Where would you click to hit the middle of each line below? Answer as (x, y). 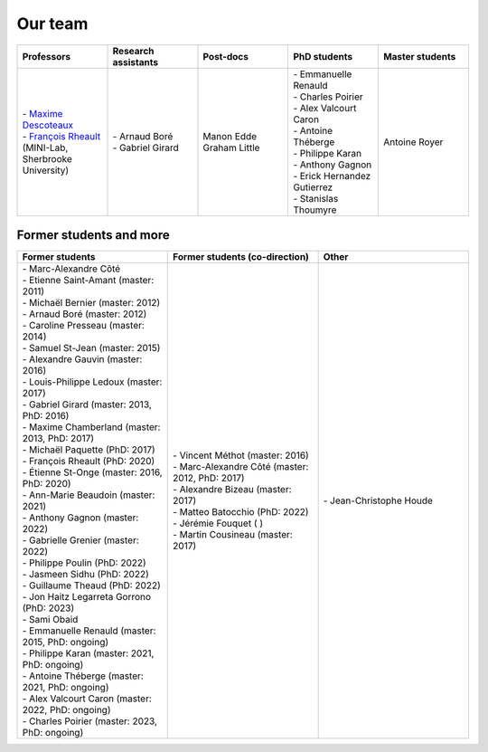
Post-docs (225, 56)
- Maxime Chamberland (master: (91, 427)
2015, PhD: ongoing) (66, 643)
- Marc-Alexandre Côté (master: (241, 467)
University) (46, 170)
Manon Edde (230, 136)
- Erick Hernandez (332, 176)
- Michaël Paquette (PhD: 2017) (89, 450)
